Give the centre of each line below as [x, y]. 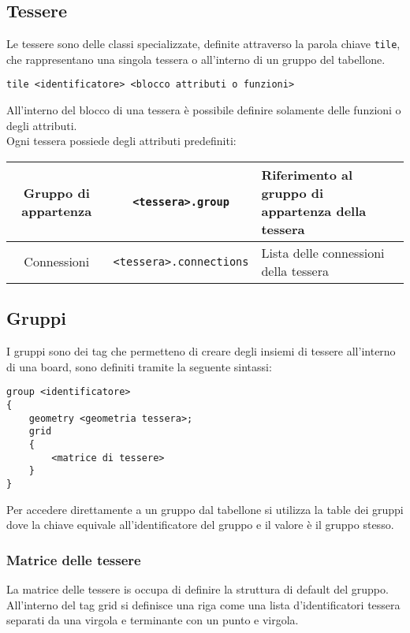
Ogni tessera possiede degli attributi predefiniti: [121, 141]
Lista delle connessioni [323, 252]
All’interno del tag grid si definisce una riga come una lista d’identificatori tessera [203, 604]
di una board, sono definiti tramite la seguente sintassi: [139, 366]
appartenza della [314, 210]
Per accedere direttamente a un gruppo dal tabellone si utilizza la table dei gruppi [205, 509]
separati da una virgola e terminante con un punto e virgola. [153, 620]
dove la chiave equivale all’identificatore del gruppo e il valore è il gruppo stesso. [200, 525]
